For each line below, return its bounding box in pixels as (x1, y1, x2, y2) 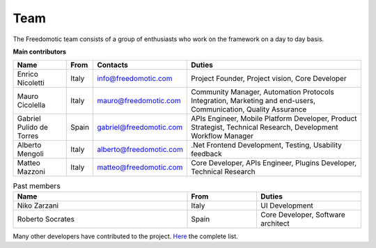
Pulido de (17, 123, 49, 132)
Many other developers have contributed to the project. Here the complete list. (13, 232, 238, 240)
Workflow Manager (190, 131, 254, 141)
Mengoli (17, 149, 45, 159)
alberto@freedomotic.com (97, 145, 184, 155)
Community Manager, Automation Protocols (190, 87, 334, 97)
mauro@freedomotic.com (97, 96, 181, 106)
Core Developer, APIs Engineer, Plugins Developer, (190, 158, 357, 168)
